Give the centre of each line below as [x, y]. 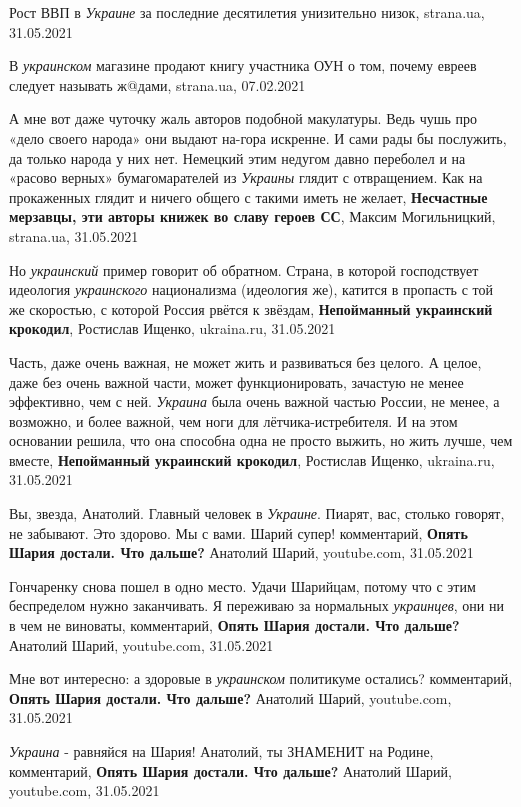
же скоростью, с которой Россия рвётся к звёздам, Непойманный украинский [251, 308]
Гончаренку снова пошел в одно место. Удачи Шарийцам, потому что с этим [242, 585]
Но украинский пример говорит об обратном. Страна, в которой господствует [244, 269]
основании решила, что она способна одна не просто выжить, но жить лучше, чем [261, 440]
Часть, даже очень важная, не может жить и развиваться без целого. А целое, [245, 361]
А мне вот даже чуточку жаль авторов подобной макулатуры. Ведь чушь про [243, 118]
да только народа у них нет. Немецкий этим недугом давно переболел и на [237, 157]
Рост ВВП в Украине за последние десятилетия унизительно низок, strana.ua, [247, 12]
